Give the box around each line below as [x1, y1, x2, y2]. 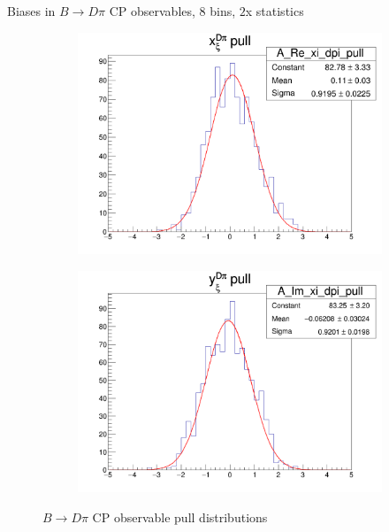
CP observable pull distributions [92, 508, 268, 526]
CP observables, [109, 2, 195, 19]
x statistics [245, 2, 304, 19]
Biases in [7, 2, 56, 19]
